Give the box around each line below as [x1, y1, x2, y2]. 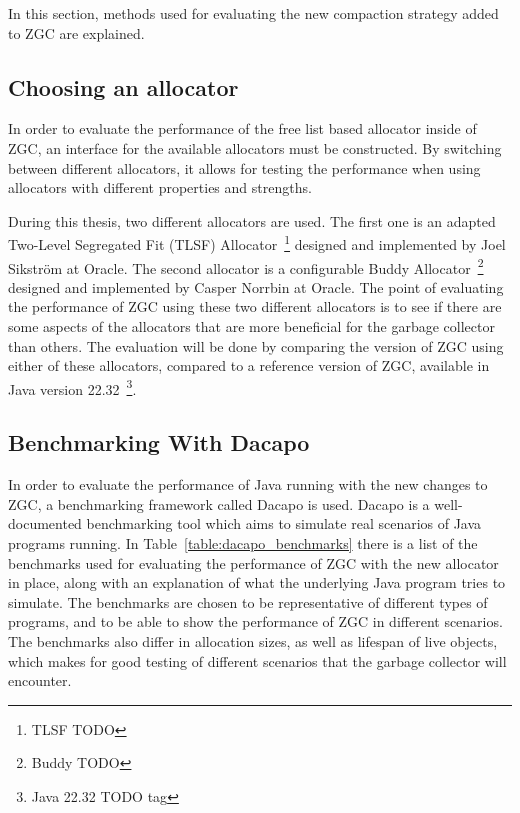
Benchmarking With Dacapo [8, 427, 310, 458]
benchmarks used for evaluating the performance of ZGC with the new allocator [8, 552, 499, 573]
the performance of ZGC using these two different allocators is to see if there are [8, 296, 502, 317]
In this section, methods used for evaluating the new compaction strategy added [8, 3, 499, 23]
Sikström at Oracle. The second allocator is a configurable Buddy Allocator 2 [8, 254, 484, 278]
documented [8, 513, 82, 534]
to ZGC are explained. [8, 22, 145, 43]
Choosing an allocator [8, 71, 239, 102]
